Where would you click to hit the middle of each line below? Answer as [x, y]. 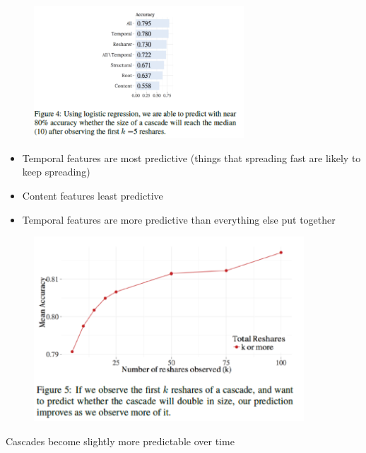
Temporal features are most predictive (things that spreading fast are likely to [191, 157]
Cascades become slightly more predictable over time [120, 441]
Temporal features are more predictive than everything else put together [179, 219]
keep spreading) [56, 172]
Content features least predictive [93, 196]
